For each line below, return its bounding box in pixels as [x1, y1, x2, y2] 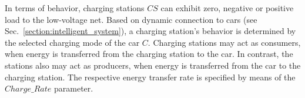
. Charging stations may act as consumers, [148, 36, 301, 48]
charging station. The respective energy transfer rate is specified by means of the [5, 70, 296, 83]
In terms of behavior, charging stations [5, 2, 145, 13]
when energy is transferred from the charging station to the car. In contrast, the [5, 48, 293, 60]
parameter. [54, 82, 93, 94]
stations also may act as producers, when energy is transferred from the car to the [5, 59, 301, 71]
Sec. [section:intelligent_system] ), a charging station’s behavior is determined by [5, 25, 296, 37]
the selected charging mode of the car [5, 36, 140, 48]
